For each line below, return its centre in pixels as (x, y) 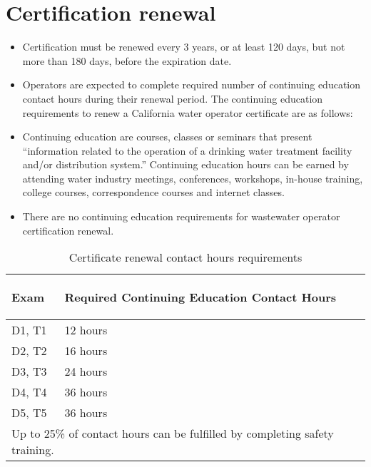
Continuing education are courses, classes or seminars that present (167, 137)
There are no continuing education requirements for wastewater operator (181, 216)
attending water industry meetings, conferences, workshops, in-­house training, (193, 178)
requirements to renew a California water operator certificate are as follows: (188, 112)
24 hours (86, 371)
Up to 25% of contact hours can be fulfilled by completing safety (173, 433)
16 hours (86, 351)
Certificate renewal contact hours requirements (185, 257)
